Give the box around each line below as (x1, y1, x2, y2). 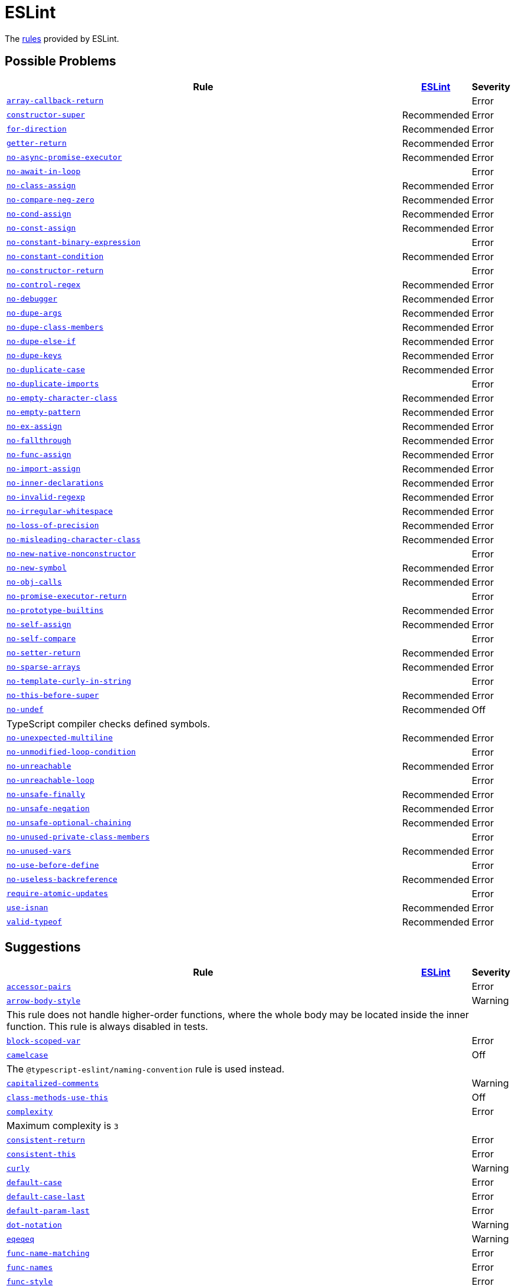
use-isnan (6, 903, 48, 913)
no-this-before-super (6, 691, 99, 700)
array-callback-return (6, 96, 104, 106)
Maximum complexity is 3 (6, 1120, 119, 1132)
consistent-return (6, 1135, 86, 1144)
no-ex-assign (6, 422, 62, 431)
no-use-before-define (6, 861, 99, 870)
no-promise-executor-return (6, 592, 127, 601)
